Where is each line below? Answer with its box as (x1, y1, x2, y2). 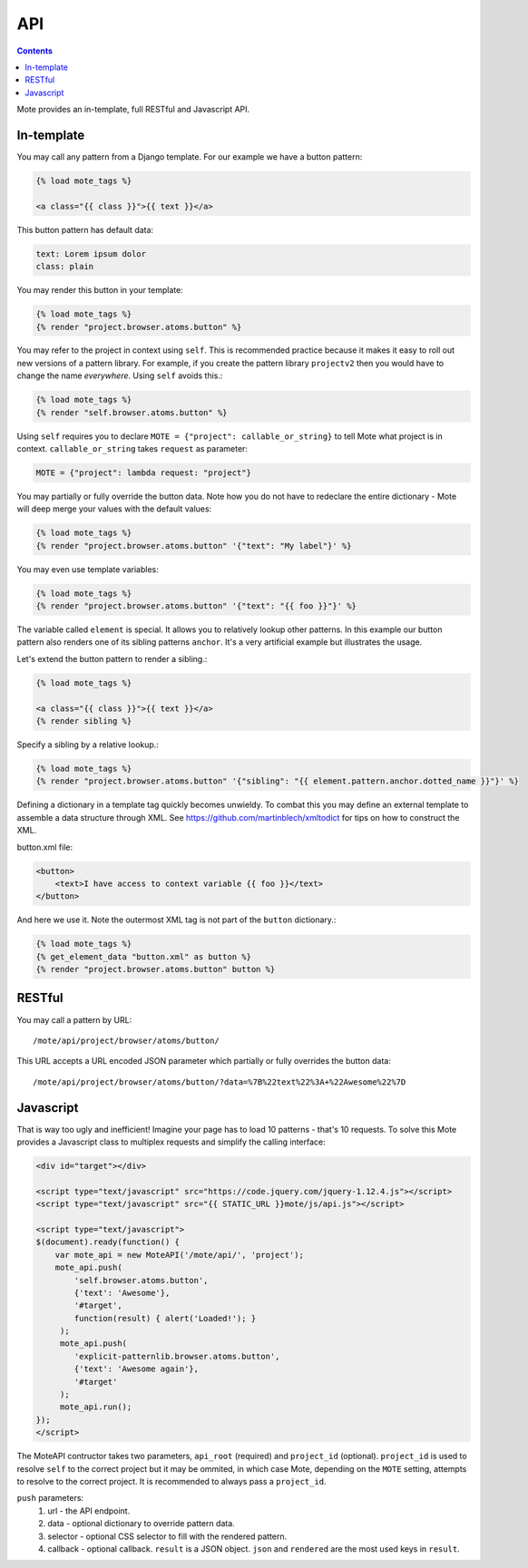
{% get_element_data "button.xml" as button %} (35, 951, 251, 961)
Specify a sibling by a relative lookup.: (16, 739, 159, 750)
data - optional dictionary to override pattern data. (47, 1518, 235, 1529)
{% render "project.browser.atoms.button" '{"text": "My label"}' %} (35, 541, 352, 550)
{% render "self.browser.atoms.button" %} (35, 407, 228, 417)
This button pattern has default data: (16, 224, 154, 235)
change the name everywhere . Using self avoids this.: (16, 370, 223, 381)
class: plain (35, 261, 94, 272)
